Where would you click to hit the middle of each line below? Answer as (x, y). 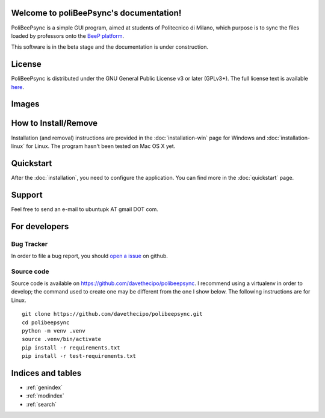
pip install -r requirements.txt (71, 348)
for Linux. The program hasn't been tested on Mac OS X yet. (101, 146)
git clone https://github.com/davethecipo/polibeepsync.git (112, 314)
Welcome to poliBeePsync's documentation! (96, 13)
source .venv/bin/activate (62, 339)
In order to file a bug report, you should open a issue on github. (90, 256)
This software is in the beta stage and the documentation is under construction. (110, 47)
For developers (40, 226)
